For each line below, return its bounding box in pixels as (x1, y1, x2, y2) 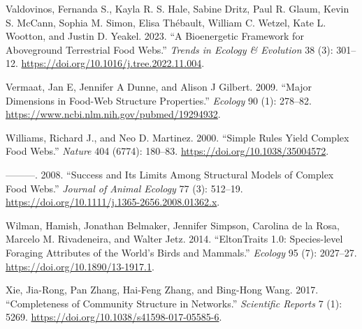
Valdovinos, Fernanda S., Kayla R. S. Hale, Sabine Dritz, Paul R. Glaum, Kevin (6, 1, 349, 15)
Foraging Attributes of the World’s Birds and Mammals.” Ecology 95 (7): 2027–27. (6, 245, 357, 259)
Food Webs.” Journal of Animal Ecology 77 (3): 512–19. (6, 181, 243, 195)
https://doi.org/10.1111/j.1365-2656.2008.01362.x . (6, 194, 220, 209)
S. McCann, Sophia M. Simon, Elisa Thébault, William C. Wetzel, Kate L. (6, 15, 326, 29)
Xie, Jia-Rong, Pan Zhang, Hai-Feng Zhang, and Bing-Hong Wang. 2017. (6, 282, 319, 297)
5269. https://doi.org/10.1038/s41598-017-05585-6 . (6, 309, 222, 324)
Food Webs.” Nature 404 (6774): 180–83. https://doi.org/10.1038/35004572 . (6, 144, 329, 158)
